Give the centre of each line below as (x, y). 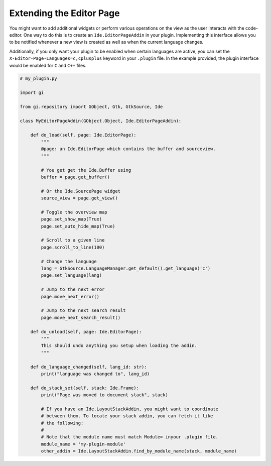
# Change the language (69, 261)
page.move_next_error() (70, 297)
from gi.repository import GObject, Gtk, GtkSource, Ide (91, 107)
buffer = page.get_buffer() (76, 177)
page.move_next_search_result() (81, 317)
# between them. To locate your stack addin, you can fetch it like (127, 416)
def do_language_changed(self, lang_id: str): (89, 367)
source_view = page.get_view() (79, 198)
